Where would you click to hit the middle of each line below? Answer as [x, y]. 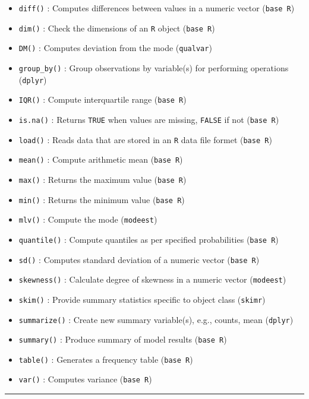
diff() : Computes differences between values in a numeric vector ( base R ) [157, 8]
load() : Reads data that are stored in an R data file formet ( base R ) [145, 139]
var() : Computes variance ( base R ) [85, 379]
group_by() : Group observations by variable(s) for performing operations [154, 67]
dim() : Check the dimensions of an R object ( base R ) [117, 28]
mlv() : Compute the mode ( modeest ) [88, 219]
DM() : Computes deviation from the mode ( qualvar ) [115, 48]
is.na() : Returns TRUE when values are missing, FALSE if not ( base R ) [149, 119]
